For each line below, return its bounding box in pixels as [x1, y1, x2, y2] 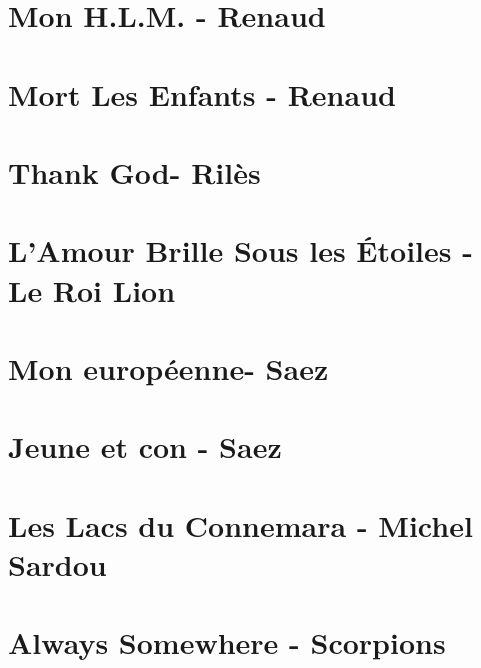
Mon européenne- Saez [8, 347, 329, 388]
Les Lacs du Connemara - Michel [8, 504, 473, 545]
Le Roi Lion [8, 269, 176, 310]
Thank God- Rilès [8, 151, 261, 192]
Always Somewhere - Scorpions [8, 622, 446, 663]
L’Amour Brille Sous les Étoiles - [8, 230, 473, 271]
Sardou [8, 543, 107, 584]
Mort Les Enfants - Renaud [8, 73, 396, 114]
